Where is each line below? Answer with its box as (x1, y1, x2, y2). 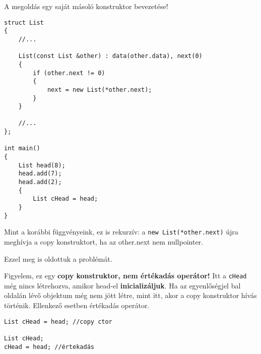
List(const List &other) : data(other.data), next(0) (18, 52, 203, 60)
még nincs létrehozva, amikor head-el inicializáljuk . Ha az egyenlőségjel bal (4, 280, 241, 290)
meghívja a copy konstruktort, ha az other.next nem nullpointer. (4, 237, 203, 247)
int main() (4, 145, 40, 152)
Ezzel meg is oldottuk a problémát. (4, 253, 112, 264)
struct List (4, 19, 44, 26)
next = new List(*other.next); (47, 86, 152, 93)
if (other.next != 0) (33, 69, 105, 77)
